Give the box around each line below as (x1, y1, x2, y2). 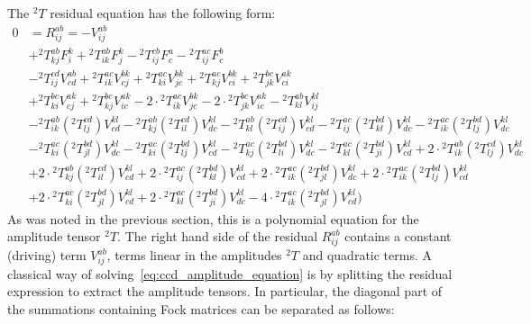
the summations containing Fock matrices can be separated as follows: (7, 300, 395, 319)
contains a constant (344, 227, 452, 246)
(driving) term (7, 246, 87, 265)
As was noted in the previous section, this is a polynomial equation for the (7, 209, 419, 228)
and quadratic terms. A (302, 246, 432, 265)
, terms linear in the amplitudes (106, 246, 282, 265)
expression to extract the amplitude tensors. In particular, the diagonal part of (7, 282, 443, 301)
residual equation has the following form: (50, 4, 276, 22)
